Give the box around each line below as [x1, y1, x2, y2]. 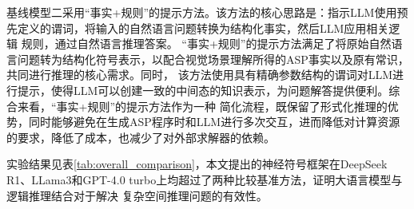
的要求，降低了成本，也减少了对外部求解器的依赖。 [6, 128, 275, 145]
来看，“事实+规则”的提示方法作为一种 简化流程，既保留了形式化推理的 [17, 97, 388, 114]
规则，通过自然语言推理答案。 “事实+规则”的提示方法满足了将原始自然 [21, 35, 392, 52]
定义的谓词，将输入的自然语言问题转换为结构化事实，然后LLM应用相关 [17, 19, 389, 36]
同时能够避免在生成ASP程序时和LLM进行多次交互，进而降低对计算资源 [28, 113, 400, 130]
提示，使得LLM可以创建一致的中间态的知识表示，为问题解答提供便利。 [17, 81, 389, 98]
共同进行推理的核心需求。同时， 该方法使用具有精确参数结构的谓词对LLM [6, 66, 392, 83]
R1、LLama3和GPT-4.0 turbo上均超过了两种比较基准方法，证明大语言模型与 [6, 171, 403, 187]
